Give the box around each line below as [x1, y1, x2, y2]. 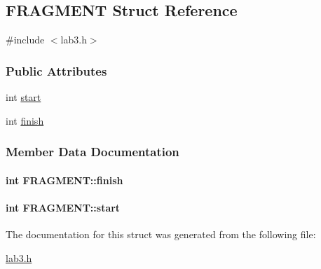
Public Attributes [6, 62, 107, 79]
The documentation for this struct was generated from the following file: [6, 227, 316, 242]
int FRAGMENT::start [6, 200, 121, 214]
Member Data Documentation [6, 143, 179, 160]
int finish [6, 113, 44, 127]
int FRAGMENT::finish [6, 172, 123, 187]
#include [6, 32, 45, 47]
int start [6, 90, 41, 104]
